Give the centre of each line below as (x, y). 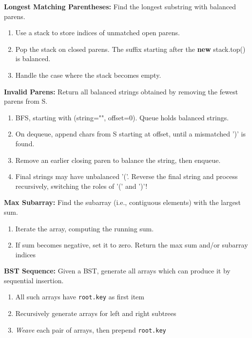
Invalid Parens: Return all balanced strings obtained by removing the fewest (121, 91)
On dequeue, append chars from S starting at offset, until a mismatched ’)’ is (131, 134)
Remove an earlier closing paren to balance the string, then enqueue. (118, 160)
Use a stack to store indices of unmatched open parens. (97, 33)
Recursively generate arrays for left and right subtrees (96, 313)
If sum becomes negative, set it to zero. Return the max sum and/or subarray (132, 245)
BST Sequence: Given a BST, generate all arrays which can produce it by (117, 271)
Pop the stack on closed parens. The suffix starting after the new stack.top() (130, 49)
